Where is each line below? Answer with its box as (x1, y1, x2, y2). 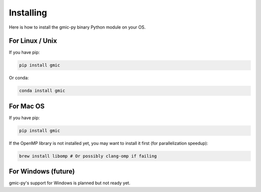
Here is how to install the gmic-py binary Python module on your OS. (9, 24, 146, 30)
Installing (9, 7, 47, 18)
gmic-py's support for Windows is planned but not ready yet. (9, 180, 130, 186)
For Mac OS (9, 102, 45, 110)
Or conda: (9, 75, 29, 81)
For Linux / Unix (9, 37, 58, 45)
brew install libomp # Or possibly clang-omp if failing (19, 153, 157, 159)
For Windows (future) (9, 167, 75, 176)
